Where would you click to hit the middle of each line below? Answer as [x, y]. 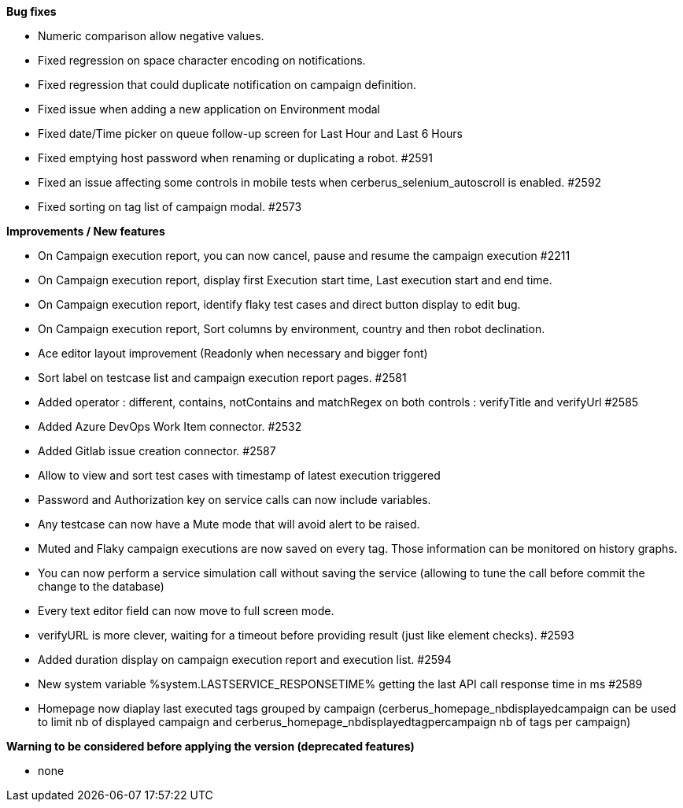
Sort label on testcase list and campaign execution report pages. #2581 [222, 378]
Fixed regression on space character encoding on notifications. [202, 60]
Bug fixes [31, 11]
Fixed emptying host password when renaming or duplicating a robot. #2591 [235, 158]
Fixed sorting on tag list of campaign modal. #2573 [170, 207]
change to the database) [101, 586]
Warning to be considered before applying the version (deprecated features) [210, 746]
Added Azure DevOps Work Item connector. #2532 [170, 426]
